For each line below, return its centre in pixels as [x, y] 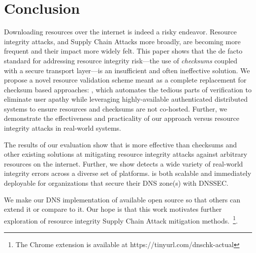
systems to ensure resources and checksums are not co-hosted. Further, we [116, 108]
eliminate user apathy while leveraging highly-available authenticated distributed [126, 99]
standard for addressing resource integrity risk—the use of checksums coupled [121, 60]
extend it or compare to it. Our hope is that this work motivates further [113, 209]
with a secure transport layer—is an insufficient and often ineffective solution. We [127, 70]
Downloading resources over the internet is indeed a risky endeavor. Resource [120, 32]
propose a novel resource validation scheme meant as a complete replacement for [125, 80]
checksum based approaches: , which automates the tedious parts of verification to [128, 89]
